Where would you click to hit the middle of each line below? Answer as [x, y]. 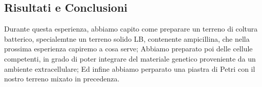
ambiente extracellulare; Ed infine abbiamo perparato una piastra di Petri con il [130, 68]
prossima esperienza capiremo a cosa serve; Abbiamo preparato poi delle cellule [128, 49]
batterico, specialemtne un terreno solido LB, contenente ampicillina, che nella [127, 38]
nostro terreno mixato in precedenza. [62, 79]
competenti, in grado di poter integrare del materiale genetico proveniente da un [130, 58]
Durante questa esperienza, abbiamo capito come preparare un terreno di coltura [131, 29]
